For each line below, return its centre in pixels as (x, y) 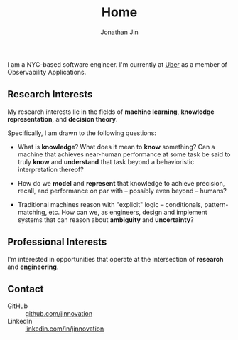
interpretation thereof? (50, 169)
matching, (32, 212)
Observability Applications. (47, 72)
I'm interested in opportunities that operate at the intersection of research (115, 259)
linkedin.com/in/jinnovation (65, 329)
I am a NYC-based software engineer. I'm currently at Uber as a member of (117, 64)
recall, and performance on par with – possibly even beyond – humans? (122, 191)
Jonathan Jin (119, 32)
